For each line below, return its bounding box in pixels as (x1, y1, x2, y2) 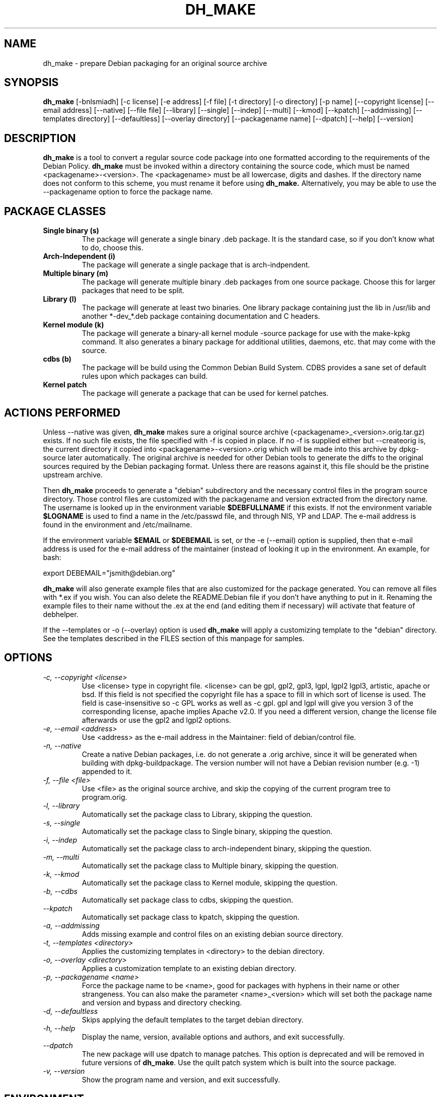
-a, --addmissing (43, 921, 100, 930)
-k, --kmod (43, 869, 80, 878)
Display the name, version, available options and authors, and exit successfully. (82, 1032, 345, 1041)
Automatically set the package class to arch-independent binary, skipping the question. (82, 844, 372, 853)
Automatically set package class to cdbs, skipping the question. (82, 895, 293, 904)
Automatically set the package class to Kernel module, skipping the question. (82, 878, 338, 887)
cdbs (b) (43, 355, 71, 364)
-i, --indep (43, 835, 78, 844)
